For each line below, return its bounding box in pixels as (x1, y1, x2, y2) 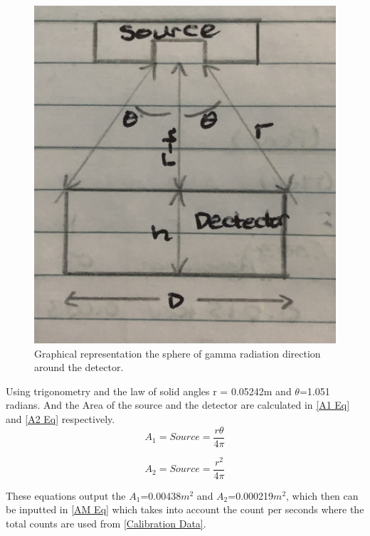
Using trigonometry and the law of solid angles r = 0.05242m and (6, 383, 292, 398)
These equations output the (6, 488, 126, 503)
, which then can (286, 488, 359, 503)
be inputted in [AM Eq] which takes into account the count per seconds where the (6, 502, 364, 517)
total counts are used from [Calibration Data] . (6, 515, 206, 530)
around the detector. (34, 360, 124, 375)
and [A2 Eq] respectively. (6, 411, 115, 426)
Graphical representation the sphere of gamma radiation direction (34, 345, 321, 360)
